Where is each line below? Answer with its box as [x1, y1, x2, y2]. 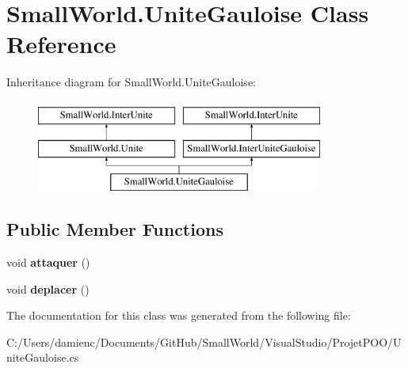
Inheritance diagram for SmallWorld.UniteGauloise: [6, 74, 256, 90]
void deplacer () [6, 280, 90, 297]
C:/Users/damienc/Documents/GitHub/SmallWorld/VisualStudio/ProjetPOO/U [6, 333, 402, 350]
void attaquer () [6, 254, 90, 271]
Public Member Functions [6, 217, 223, 241]
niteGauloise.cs [6, 349, 79, 366]
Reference [6, 28, 116, 60]
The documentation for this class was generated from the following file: [6, 307, 351, 324]
